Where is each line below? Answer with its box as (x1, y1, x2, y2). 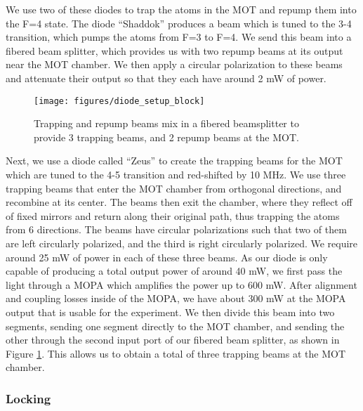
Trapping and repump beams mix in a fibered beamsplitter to (34, 116, 299, 131)
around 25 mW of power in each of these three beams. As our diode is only (6, 249, 328, 264)
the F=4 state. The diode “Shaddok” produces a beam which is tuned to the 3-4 (6, 15, 352, 30)
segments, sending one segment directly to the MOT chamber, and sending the (6, 318, 345, 333)
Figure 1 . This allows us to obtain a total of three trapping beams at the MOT (6, 346, 346, 360)
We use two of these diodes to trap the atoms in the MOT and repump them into (6, 2, 357, 16)
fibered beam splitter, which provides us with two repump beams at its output (6, 43, 343, 58)
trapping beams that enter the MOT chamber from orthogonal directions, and (6, 181, 342, 195)
